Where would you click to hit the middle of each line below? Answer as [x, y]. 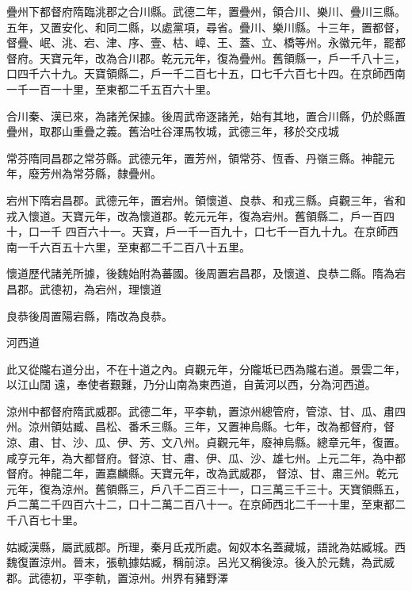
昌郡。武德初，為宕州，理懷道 [84, 288]
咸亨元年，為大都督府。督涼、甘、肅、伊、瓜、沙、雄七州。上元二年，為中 [200, 457]
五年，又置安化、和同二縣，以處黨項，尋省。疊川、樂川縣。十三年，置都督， [206, 27]
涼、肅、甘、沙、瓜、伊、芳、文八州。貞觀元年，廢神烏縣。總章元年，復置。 [206, 442]
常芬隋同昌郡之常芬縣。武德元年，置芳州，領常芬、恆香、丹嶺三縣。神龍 [195, 157]
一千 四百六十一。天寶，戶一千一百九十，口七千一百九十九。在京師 [213, 231]
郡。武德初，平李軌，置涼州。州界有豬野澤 [117, 577]
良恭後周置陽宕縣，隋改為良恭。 [90, 315]
